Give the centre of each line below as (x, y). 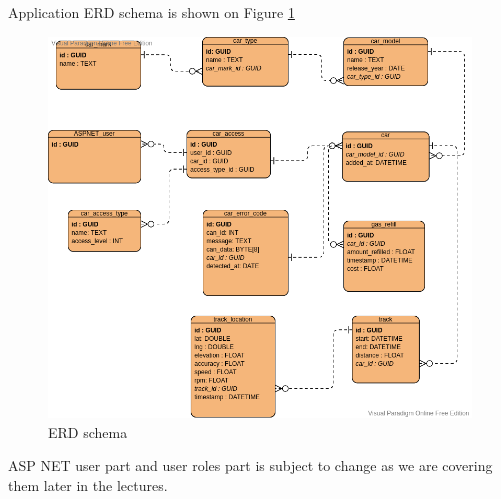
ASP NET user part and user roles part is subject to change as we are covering (250, 465)
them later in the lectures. (88, 485)
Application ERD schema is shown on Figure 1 (151, 12)
